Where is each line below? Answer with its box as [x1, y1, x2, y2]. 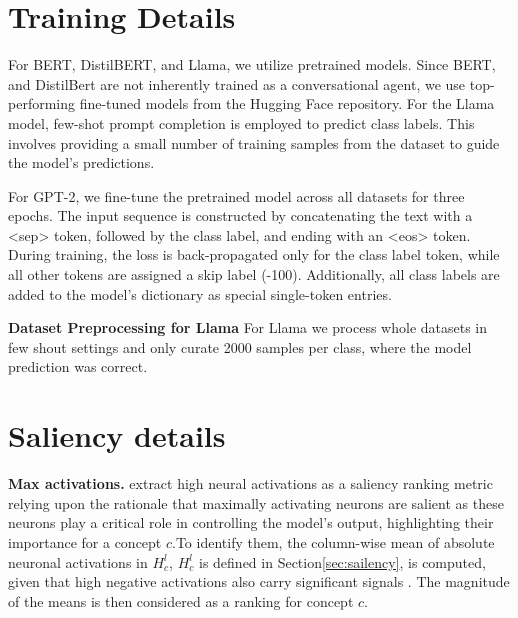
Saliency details [8, 415, 226, 456]
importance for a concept [8, 531, 162, 552]
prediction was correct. [8, 356, 148, 377]
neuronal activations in [8, 551, 148, 572]
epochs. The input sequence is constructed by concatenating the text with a [8, 205, 473, 226]
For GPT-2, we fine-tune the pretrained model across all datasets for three [8, 185, 465, 206]
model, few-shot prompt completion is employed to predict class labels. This [8, 112, 475, 133]
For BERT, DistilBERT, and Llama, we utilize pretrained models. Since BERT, [8, 54, 496, 75]
